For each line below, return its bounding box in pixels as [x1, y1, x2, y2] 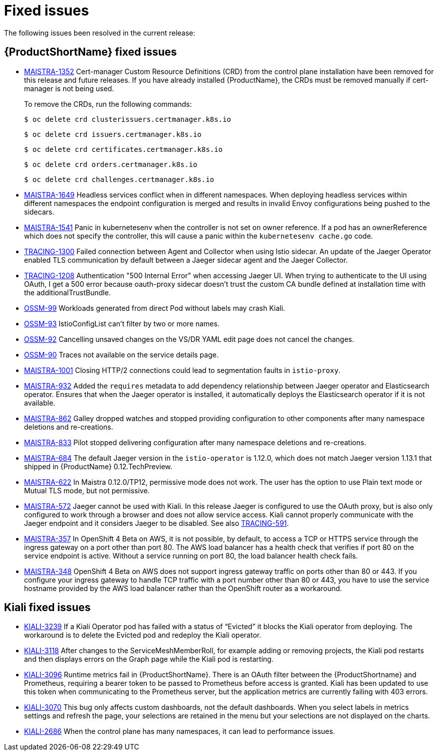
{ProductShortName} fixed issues [4, 46, 177, 59]
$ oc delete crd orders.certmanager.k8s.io [24, 160, 197, 168]
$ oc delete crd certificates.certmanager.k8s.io [24, 145, 223, 153]
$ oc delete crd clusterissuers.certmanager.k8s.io [24, 115, 232, 123]
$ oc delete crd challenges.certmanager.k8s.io [24, 175, 214, 183]
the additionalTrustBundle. [24, 288, 111, 297]
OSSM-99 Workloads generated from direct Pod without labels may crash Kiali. [24, 303, 285, 312]
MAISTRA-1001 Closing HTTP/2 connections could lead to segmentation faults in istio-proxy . [24, 365, 341, 374]
